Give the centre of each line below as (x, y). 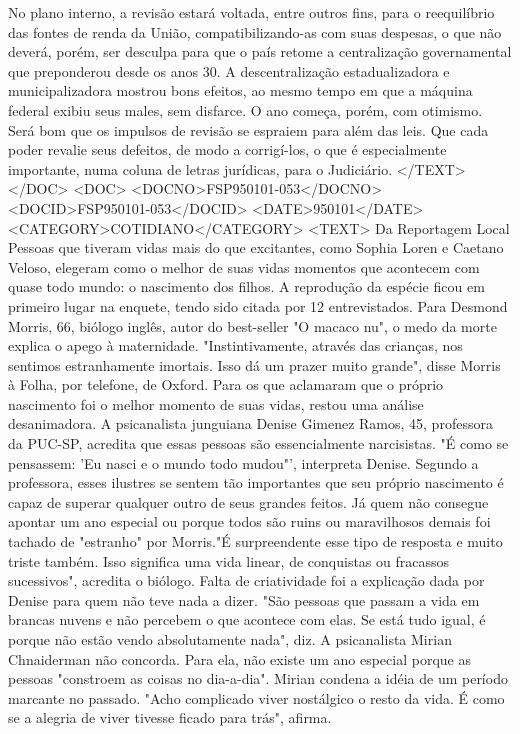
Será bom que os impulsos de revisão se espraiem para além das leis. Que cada (248, 129)
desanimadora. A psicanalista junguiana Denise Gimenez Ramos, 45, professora (250, 423)
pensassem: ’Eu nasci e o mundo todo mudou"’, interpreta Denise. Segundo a (243, 462)
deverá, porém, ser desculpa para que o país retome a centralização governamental (260, 51)
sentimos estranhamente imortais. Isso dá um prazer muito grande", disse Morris (254, 364)
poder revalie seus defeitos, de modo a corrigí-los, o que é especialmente (227, 149)
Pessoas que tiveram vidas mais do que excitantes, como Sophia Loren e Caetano (256, 247)
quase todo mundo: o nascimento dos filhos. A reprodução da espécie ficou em (246, 286)
